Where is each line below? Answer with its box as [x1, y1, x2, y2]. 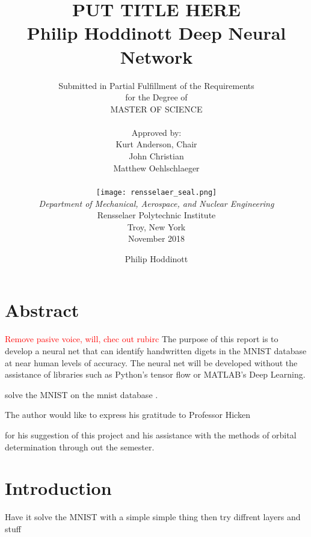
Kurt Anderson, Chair [115, 138, 197, 150]
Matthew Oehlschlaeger [113, 161, 200, 174]
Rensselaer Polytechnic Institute [97, 209, 216, 221]
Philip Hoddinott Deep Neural [26, 20, 286, 45]
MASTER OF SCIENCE [110, 102, 203, 115]
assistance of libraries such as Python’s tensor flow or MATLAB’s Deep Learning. [5, 368, 306, 381]
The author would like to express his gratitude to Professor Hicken [5, 408, 250, 421]
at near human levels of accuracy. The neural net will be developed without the [5, 356, 298, 369]
